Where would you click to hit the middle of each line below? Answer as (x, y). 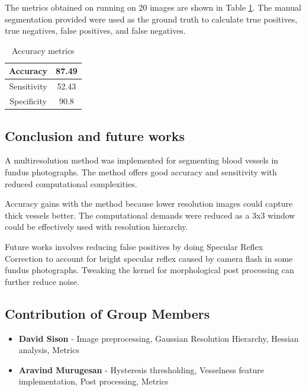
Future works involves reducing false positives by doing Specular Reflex (134, 246)
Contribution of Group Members (107, 313)
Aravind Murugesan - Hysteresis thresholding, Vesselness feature (141, 369)
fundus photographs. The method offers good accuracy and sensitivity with (141, 172)
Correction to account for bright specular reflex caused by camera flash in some (149, 258)
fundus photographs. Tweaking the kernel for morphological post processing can (149, 270)
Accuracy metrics (43, 50)
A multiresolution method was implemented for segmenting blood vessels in (142, 160)
